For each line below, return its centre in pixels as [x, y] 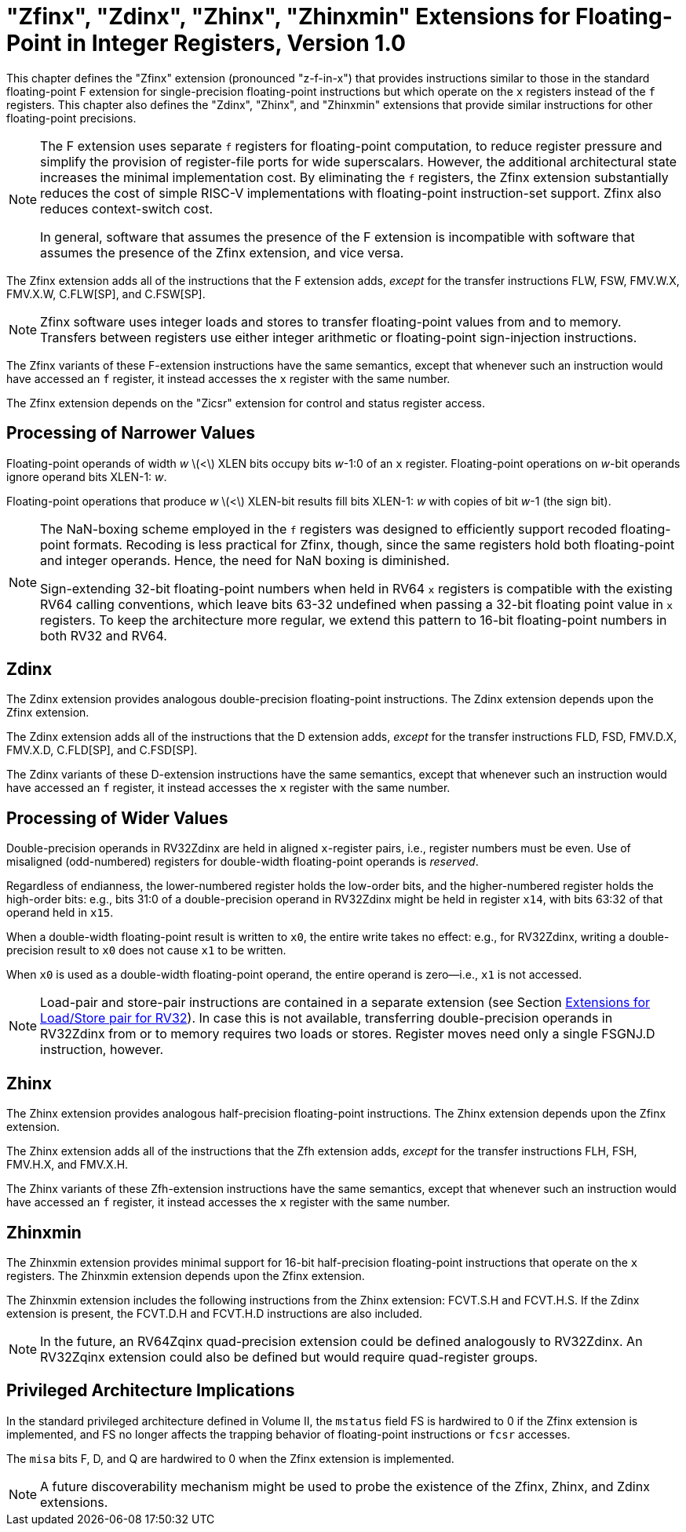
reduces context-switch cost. [126, 208]
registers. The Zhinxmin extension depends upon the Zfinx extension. [186, 1275]
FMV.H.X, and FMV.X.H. [68, 1165]
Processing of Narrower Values [131, 433]
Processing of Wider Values [117, 818]
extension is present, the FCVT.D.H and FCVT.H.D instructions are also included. [215, 1313]
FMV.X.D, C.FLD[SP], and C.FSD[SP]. [102, 750]
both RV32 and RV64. [104, 635]
